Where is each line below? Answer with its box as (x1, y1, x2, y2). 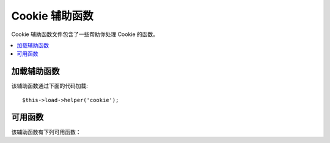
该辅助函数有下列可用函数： (11, 128, 81, 136)
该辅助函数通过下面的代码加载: (11, 82, 89, 90)
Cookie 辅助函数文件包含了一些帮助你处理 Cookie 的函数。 (11, 31, 159, 38)
